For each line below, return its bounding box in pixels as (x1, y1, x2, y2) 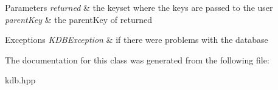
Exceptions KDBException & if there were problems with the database (5, 33, 268, 46)
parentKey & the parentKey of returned (5, 13, 153, 25)
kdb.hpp (5, 74, 36, 86)
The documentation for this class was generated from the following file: (5, 53, 269, 66)
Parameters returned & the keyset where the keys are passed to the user (5, 1, 273, 13)
